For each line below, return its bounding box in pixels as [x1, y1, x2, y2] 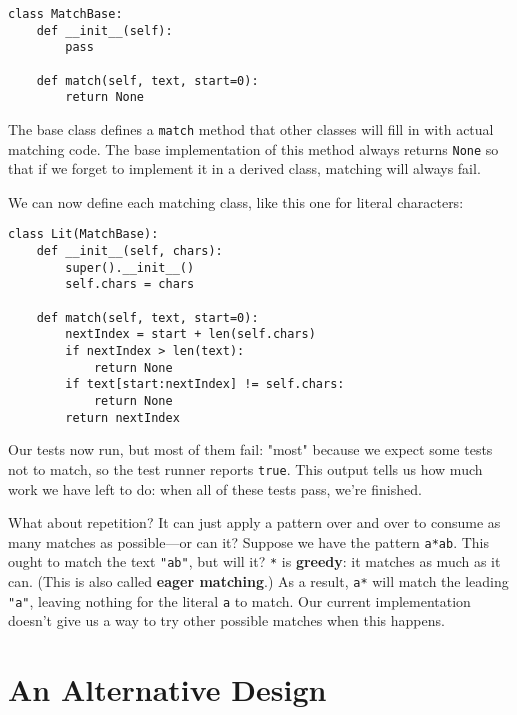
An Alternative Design [8, 669, 327, 710]
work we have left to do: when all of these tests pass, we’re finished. [8, 478, 422, 499]
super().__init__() [65, 260, 195, 275]
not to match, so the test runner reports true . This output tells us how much [8, 458, 483, 479]
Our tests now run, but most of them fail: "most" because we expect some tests [8, 439, 493, 460]
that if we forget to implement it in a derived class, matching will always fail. [8, 158, 481, 179]
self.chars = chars [65, 277, 195, 292]
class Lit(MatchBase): [8, 227, 159, 242]
